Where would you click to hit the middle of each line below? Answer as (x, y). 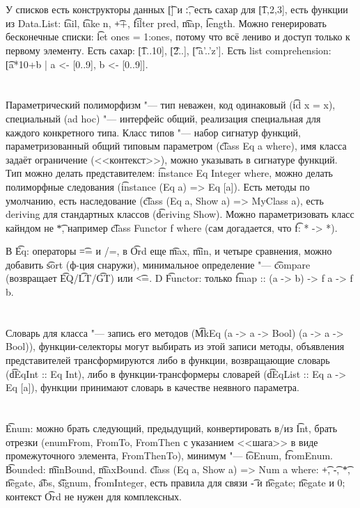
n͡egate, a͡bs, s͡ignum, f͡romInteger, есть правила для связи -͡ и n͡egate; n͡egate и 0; (175, 483)
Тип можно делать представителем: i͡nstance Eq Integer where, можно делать (169, 173)
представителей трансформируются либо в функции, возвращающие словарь (168, 360)
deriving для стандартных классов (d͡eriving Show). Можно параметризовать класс (180, 214)
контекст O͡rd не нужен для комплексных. (94, 496)
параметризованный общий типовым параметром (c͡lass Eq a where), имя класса (176, 146)
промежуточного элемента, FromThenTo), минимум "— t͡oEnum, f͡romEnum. (169, 455)
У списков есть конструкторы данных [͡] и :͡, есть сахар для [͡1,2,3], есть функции (177, 9)
